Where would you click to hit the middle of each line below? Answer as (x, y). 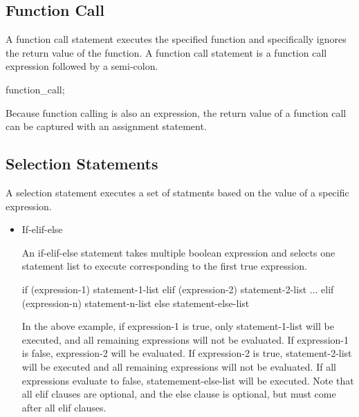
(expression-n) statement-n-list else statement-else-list (136, 303)
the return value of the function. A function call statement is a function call (166, 52)
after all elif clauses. (64, 407)
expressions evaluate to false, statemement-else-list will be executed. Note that (188, 380)
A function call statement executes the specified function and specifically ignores (176, 39)
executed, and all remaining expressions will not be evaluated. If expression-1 (185, 339)
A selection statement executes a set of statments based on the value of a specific (177, 192)
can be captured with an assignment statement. (106, 126)
